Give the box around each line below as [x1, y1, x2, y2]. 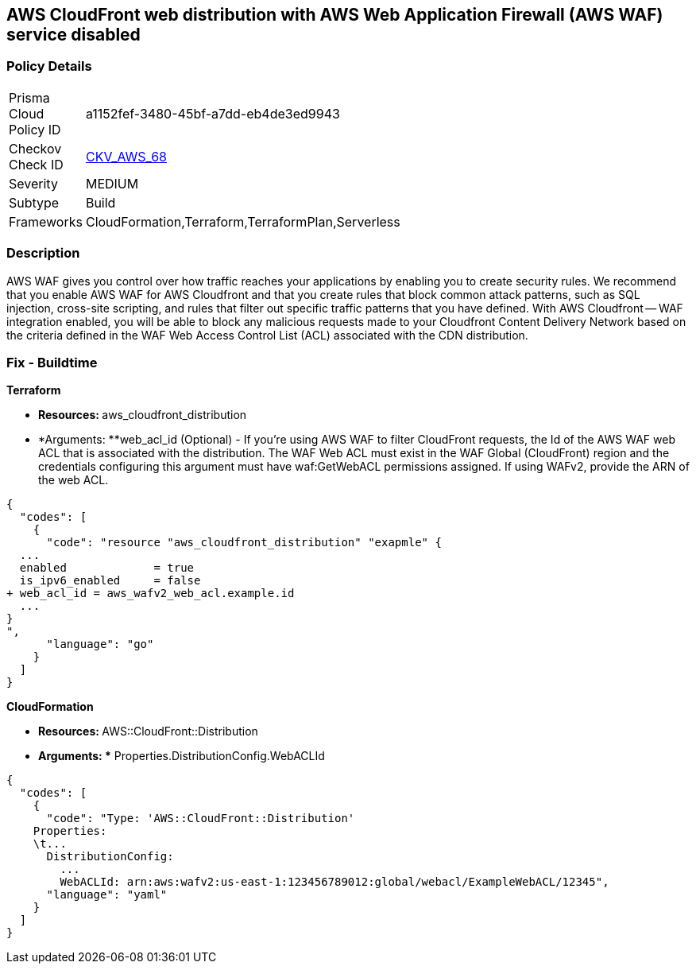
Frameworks [9, 213, 83, 230]
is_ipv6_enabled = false [19, 574, 201, 588]
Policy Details [6, 58, 92, 75]
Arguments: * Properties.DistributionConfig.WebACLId [38, 749, 325, 763]
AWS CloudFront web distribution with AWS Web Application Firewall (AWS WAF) [6, 5, 663, 25]
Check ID [9, 156, 64, 173]
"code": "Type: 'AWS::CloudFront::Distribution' [46, 812, 355, 825]
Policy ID [9, 121, 61, 138]
